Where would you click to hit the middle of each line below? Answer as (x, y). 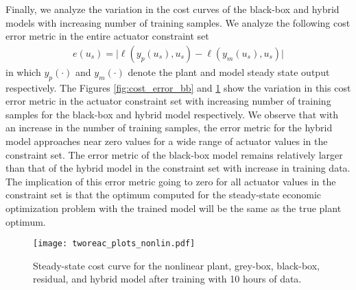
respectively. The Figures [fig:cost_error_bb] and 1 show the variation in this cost (178, 87)
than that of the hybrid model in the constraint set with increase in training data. (178, 168)
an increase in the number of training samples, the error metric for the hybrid (169, 128)
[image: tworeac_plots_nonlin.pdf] (114, 244)
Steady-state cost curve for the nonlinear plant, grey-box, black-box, (176, 265)
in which (23, 71)
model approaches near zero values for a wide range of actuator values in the (167, 141)
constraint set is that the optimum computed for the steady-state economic (164, 195)
